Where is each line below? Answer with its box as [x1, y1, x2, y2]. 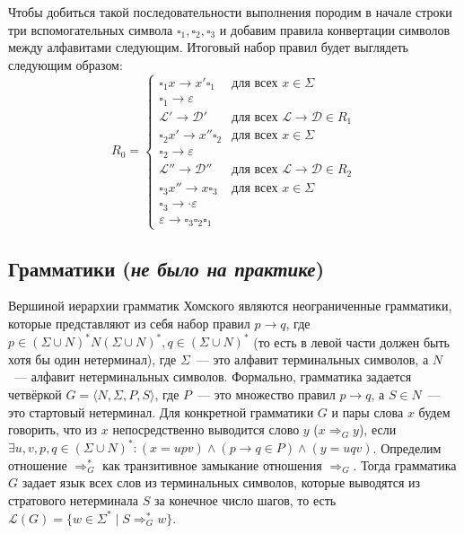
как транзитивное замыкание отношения [102, 455, 322, 474]
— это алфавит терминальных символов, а [196, 349, 429, 368]
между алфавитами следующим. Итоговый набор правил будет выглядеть [8, 38, 408, 57]
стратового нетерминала [8, 490, 139, 509]
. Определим [372, 438, 442, 457]
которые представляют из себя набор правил [8, 314, 250, 333]
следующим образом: [8, 55, 123, 74]
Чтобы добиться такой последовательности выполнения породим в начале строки [8, 3, 452, 21]
